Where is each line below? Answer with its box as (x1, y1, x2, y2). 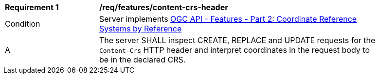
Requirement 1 (5, 2, 59, 12)
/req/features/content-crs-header (99, 2, 228, 12)
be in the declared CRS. (99, 55, 186, 64)
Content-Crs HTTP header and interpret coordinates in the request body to (99, 45, 370, 55)
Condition (5, 19, 40, 29)
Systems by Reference (99, 24, 182, 33)
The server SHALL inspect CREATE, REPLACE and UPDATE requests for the (99, 35, 376, 45)
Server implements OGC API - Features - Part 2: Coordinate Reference (99, 14, 357, 24)
